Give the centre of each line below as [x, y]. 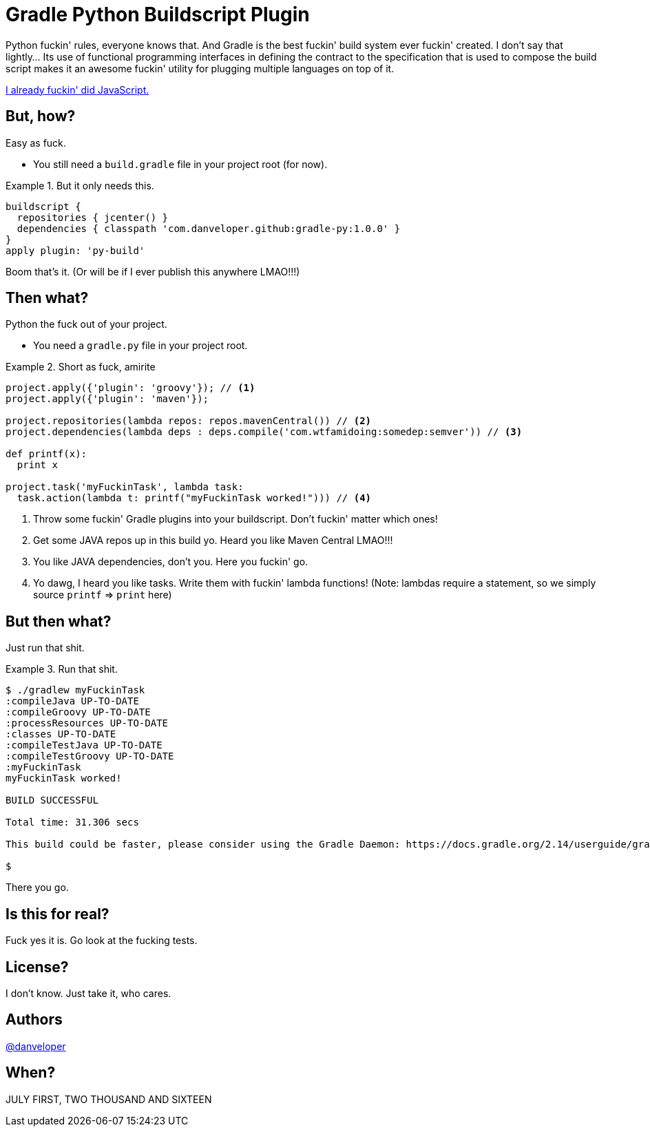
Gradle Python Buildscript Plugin [158, 14]
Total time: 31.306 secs [72, 822]
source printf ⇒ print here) [103, 595]
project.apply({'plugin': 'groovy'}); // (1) [130, 388]
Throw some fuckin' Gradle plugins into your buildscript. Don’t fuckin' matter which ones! [235, 519]
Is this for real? [57, 914]
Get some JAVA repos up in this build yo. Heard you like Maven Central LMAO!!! [213, 541]
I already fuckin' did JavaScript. [77, 90]
